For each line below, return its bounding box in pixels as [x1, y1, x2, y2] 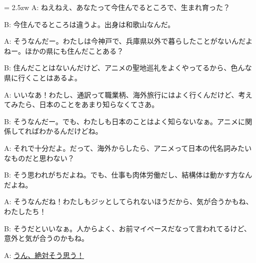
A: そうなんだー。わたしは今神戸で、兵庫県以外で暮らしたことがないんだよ [4, 36, 253, 46]
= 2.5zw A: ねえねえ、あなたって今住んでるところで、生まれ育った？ [4, 2, 230, 12]
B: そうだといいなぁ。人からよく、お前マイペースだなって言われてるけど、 [4, 223, 251, 233]
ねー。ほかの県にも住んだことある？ [4, 45, 124, 56]
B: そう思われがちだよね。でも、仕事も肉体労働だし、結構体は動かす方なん [4, 169, 252, 180]
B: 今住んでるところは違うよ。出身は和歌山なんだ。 [4, 19, 175, 29]
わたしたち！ [4, 206, 46, 216]
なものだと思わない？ [4, 152, 74, 163]
